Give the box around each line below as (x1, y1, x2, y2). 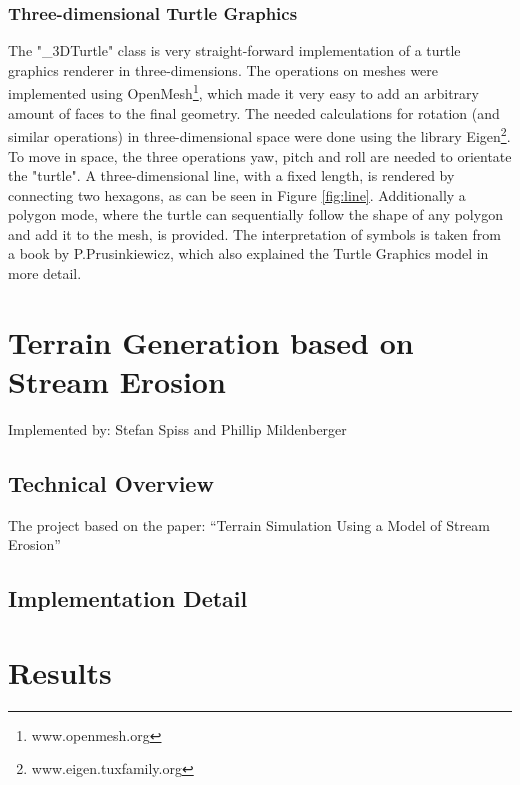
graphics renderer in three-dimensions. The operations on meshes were (8, 59, 439, 80)
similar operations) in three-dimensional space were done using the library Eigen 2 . (8, 123, 511, 146)
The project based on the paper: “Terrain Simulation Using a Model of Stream (8, 514, 490, 535)
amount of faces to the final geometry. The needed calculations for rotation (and (8, 102, 500, 123)
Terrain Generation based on (8, 321, 414, 362)
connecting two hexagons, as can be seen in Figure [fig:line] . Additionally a (8, 184, 466, 205)
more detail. (8, 263, 82, 284)
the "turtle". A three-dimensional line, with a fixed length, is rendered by (8, 165, 455, 186)
